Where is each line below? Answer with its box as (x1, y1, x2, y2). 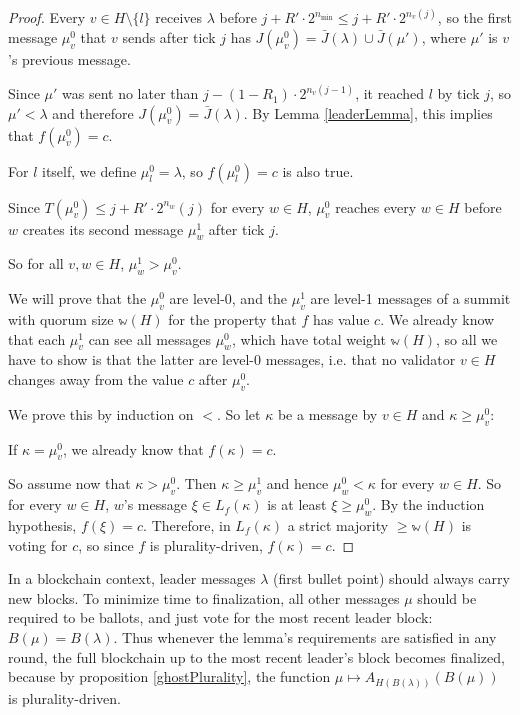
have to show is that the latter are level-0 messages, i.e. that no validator (8, 349, 456, 370)
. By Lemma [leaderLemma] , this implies (243, 102, 493, 123)
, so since (78, 534, 134, 555)
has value (312, 309, 370, 330)
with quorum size (8, 309, 114, 330)
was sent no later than (62, 83, 199, 104)
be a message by (277, 403, 378, 424)
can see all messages (88, 328, 211, 349)
